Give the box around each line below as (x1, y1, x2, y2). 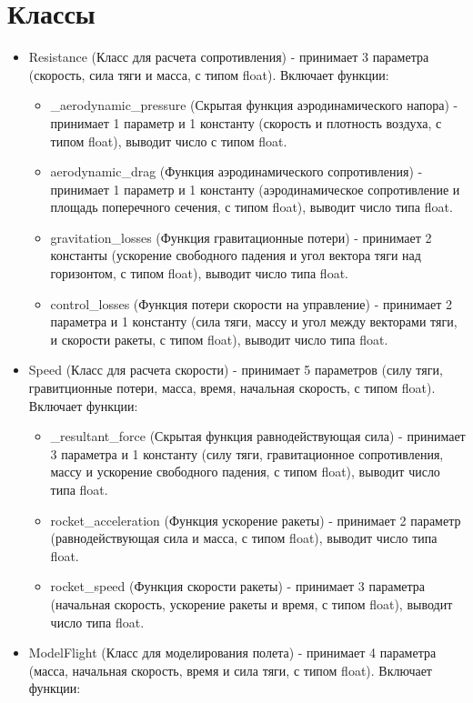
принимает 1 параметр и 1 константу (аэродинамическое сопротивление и (50, 179, 460, 198)
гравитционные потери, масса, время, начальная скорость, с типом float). (28, 378, 436, 397)
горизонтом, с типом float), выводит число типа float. (50, 264, 348, 283)
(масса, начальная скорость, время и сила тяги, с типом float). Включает (28, 660, 432, 679)
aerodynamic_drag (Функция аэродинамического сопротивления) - (50, 162, 423, 181)
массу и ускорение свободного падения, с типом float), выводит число (50, 462, 440, 481)
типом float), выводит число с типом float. (50, 131, 287, 150)
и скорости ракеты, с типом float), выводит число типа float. (50, 329, 388, 348)
